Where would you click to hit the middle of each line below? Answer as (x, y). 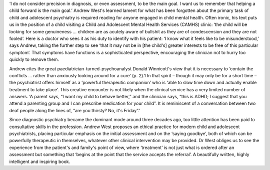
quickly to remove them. (34, 59)
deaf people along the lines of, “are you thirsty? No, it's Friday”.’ (75, 110)
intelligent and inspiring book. (40, 162)
